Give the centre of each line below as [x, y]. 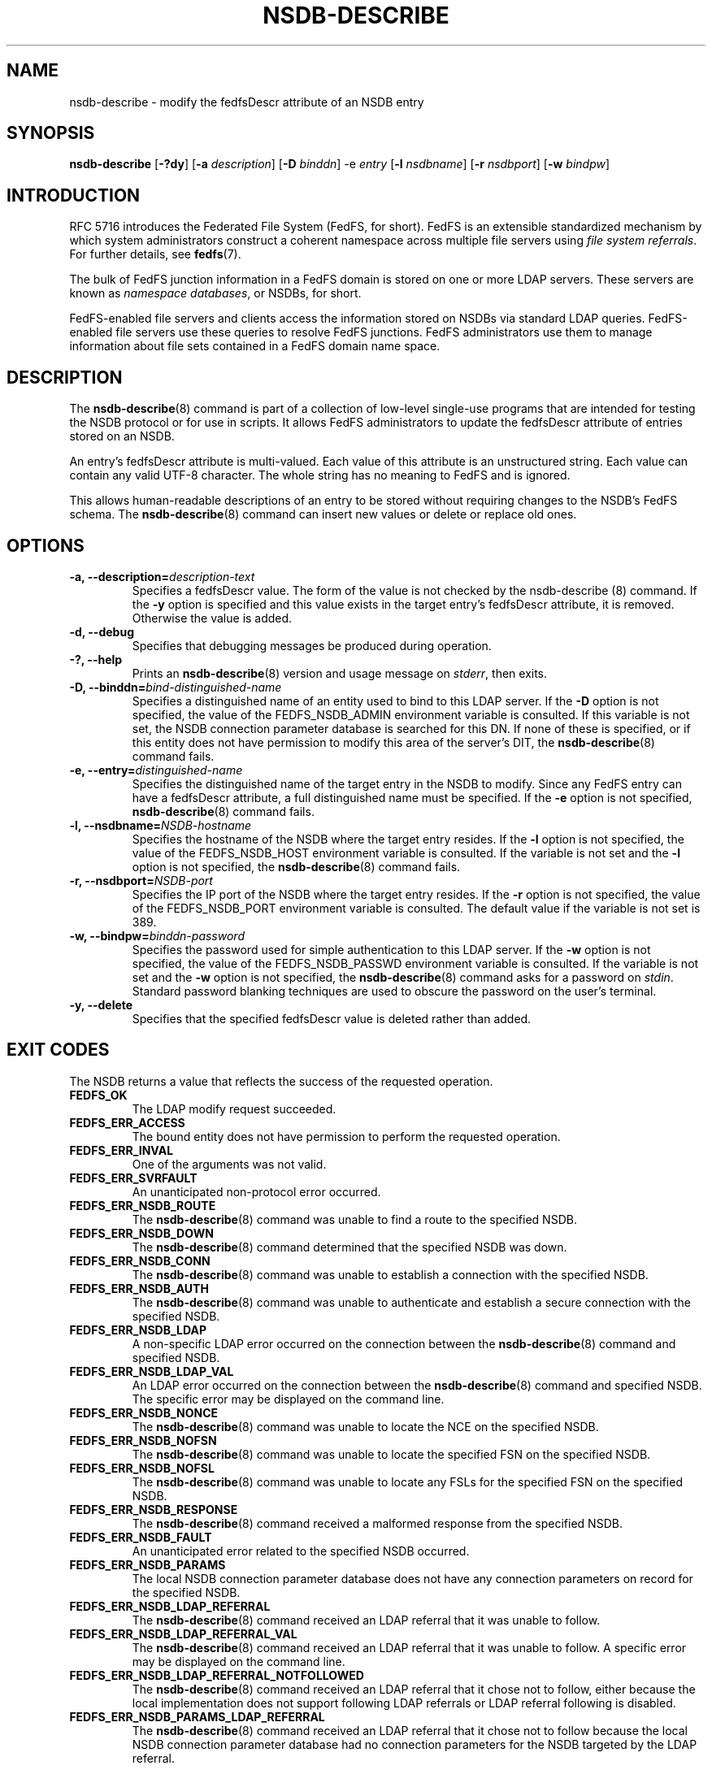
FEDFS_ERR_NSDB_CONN [140, 1260]
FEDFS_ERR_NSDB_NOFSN [143, 1440]
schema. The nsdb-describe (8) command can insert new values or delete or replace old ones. [323, 514]
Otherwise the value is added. [212, 618]
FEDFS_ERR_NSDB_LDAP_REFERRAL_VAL [183, 1633]
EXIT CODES [58, 1050]
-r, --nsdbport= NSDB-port [141, 880]
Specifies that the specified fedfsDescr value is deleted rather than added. [332, 1018]
